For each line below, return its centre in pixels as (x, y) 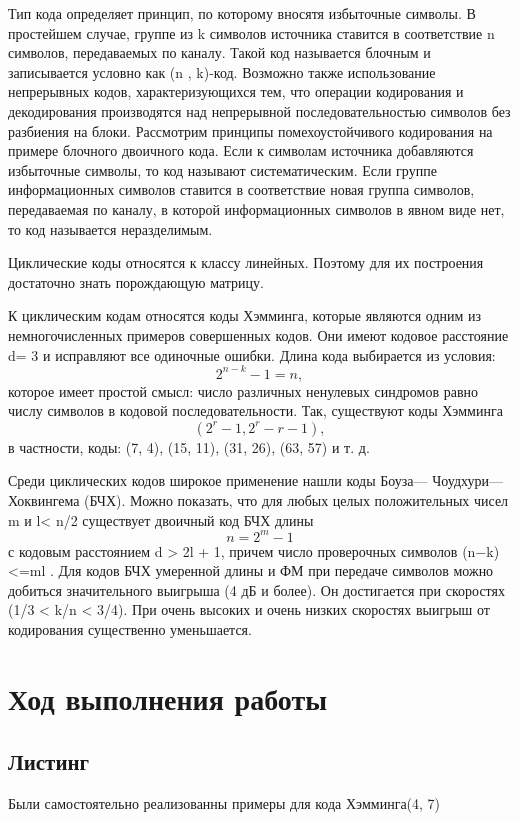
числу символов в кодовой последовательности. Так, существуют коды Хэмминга (255, 410)
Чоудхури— (467, 480)
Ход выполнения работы (168, 697)
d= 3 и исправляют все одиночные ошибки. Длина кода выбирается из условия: (252, 354)
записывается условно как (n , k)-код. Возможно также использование (222, 71)
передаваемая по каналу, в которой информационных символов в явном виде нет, (256, 208)
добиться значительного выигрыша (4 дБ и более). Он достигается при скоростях (256, 589)
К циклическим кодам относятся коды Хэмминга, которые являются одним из (245, 315)
